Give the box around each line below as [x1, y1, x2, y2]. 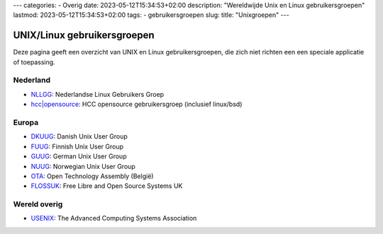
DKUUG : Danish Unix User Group [30, 132, 128, 141]
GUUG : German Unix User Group [30, 152, 127, 160]
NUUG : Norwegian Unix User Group [30, 162, 136, 170]
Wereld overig [13, 199, 63, 209]
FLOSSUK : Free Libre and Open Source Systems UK [30, 182, 183, 190]
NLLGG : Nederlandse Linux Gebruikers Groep [30, 90, 165, 98]
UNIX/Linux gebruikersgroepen [13, 29, 155, 42]
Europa [13, 117, 39, 127]
